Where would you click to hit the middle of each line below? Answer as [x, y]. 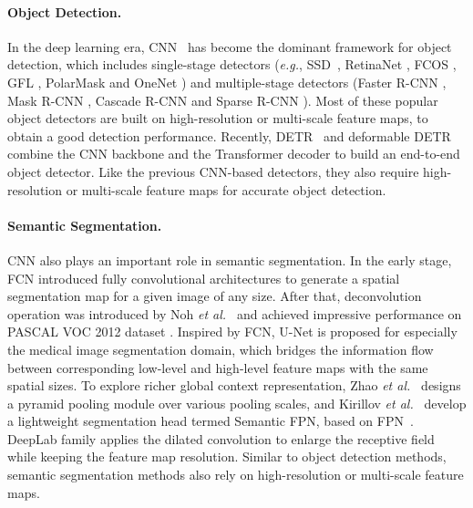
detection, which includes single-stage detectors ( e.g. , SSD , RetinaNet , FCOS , [232, 64]
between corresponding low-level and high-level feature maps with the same [218, 367]
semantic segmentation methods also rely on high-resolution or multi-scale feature [236, 475]
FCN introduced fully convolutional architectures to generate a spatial [204, 278]
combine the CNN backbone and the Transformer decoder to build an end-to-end [234, 154]
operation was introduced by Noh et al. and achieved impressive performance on [235, 313]
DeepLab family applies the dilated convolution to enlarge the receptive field [221, 438]
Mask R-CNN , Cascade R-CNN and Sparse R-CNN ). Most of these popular [223, 100]
